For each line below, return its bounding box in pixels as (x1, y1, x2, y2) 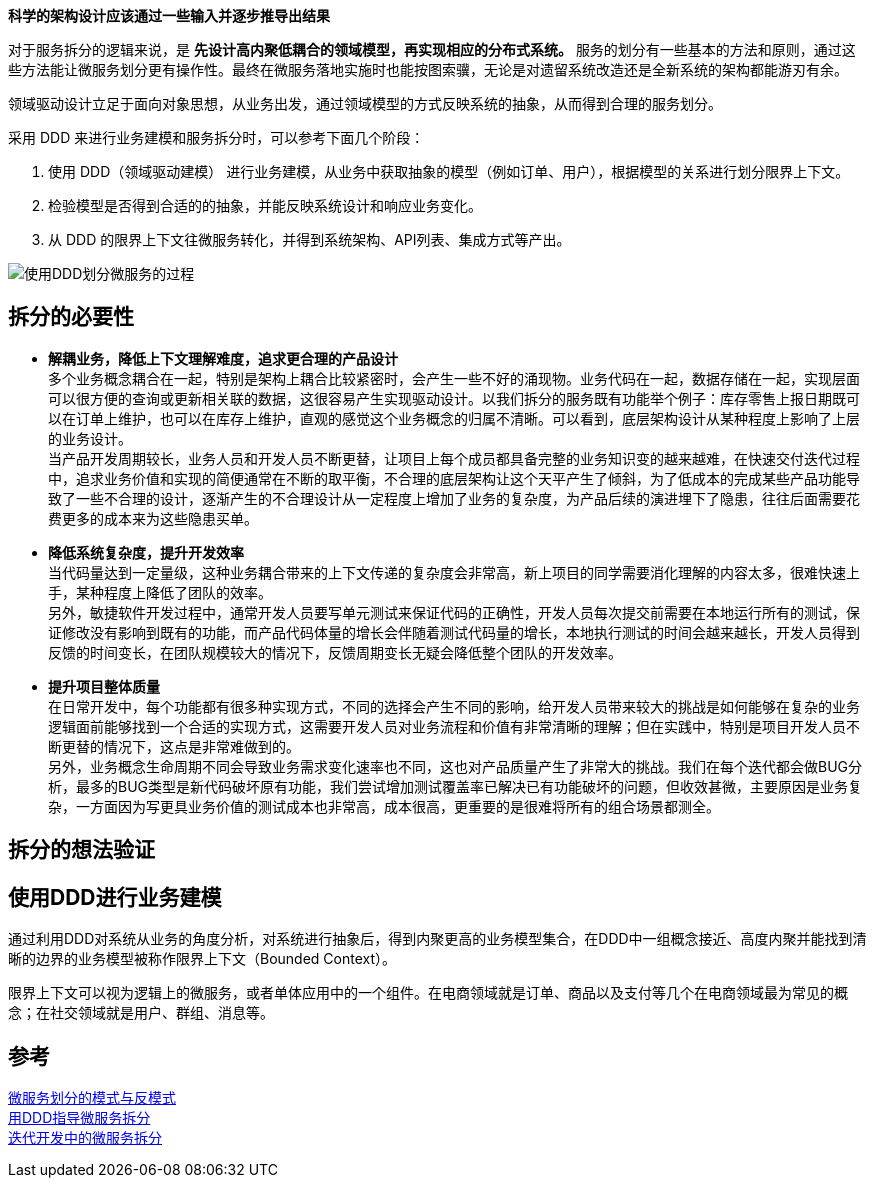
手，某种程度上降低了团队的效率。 (48, 583, 272, 601)
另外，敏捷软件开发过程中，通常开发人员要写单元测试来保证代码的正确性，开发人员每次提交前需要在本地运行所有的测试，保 (48, 603, 860, 621)
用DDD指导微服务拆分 (8, 1108, 151, 1126)
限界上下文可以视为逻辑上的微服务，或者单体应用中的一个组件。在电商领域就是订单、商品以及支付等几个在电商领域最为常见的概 (8, 984, 848, 1002)
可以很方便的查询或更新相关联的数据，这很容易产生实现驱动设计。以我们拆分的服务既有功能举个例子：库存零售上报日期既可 (48, 389, 860, 407)
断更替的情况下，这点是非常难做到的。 (48, 737, 300, 755)
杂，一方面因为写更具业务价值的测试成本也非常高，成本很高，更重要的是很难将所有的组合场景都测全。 (48, 797, 720, 815)
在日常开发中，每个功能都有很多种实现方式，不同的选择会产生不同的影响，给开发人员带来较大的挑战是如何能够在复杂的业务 (48, 697, 860, 715)
